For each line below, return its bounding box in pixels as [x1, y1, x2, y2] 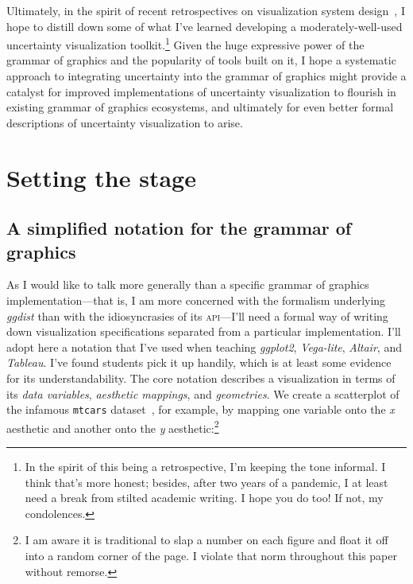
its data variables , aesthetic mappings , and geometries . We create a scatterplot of [6, 385, 399, 402]
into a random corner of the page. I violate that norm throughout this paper [25, 547, 397, 563]
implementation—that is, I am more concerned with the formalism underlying [6, 291, 386, 308]
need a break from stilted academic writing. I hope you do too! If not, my [25, 489, 384, 506]
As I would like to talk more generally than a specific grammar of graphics [6, 276, 369, 293]
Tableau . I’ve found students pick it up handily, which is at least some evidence [6, 354, 392, 371]
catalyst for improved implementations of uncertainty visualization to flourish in [6, 83, 396, 99]
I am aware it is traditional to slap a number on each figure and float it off [25, 531, 388, 548]
